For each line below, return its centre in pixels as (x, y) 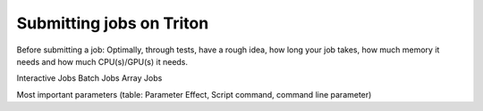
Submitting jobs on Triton (113, 23)
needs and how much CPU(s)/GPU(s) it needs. (102, 61)
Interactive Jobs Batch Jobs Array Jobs (89, 78)
